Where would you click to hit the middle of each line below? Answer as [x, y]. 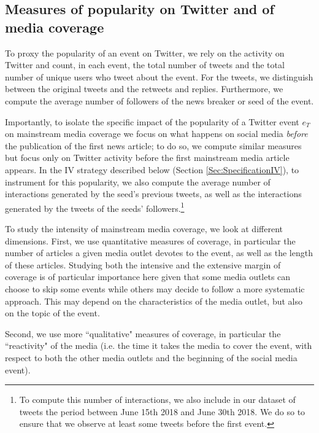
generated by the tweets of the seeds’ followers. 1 [95, 207]
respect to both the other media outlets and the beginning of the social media [151, 357]
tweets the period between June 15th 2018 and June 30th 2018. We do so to [162, 411]
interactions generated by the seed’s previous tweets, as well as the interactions [153, 194]
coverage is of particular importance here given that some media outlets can [148, 277]
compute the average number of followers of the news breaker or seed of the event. [159, 100]
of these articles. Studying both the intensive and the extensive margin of [143, 264]
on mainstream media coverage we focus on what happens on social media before [156, 134]
